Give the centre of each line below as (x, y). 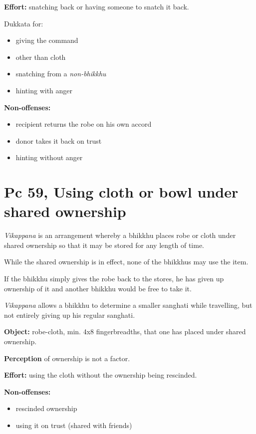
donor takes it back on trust (59, 140)
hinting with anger (44, 90)
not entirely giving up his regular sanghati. (70, 315)
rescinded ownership (46, 408)
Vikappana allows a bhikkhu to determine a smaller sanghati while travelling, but (128, 305)
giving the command (47, 40)
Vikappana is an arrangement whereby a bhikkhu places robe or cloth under (120, 235)
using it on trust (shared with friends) (74, 425)
